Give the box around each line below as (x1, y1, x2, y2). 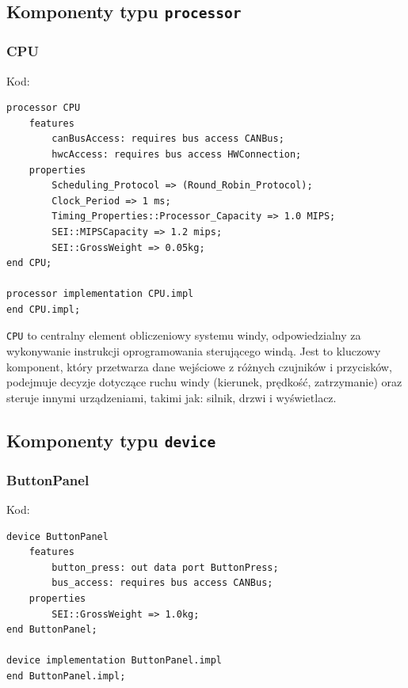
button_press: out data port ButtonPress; (51, 561, 279, 573)
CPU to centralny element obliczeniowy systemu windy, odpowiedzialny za (6, 327, 361, 344)
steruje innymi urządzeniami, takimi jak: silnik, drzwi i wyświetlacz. (6, 389, 337, 405)
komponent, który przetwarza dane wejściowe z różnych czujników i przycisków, (6, 358, 392, 374)
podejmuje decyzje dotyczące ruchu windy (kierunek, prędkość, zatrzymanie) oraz (6, 374, 402, 390)
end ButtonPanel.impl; (6, 671, 126, 682)
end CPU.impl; (6, 303, 81, 315)
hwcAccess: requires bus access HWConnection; (51, 148, 302, 160)
